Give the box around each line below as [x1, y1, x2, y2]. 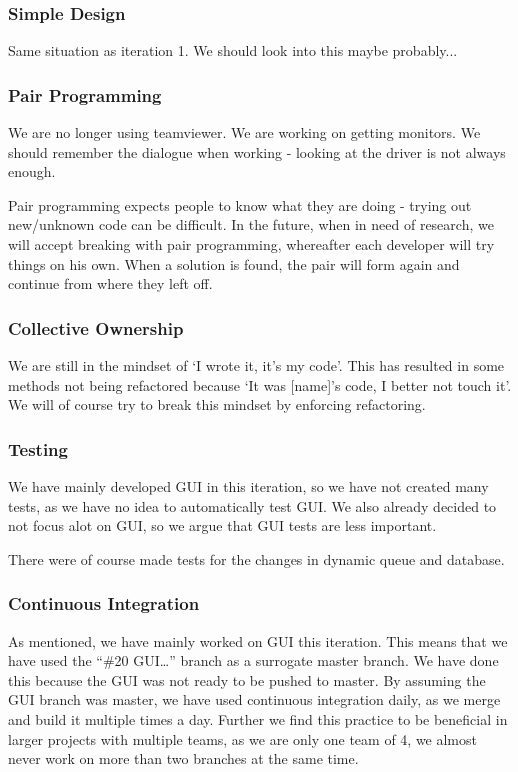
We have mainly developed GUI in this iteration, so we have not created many [8, 476, 489, 496]
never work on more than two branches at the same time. [8, 748, 359, 769]
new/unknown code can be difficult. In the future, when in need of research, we [8, 214, 494, 235]
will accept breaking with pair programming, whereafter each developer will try [8, 234, 495, 254]
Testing [8, 436, 68, 461]
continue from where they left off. [8, 273, 213, 294]
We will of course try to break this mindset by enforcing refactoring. [8, 394, 426, 415]
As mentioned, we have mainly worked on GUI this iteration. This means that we [8, 630, 508, 651]
